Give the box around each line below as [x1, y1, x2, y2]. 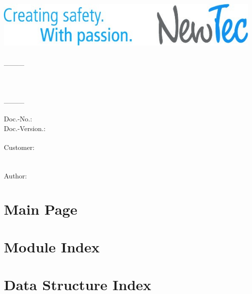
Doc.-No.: [4, 114, 32, 124]
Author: [4, 170, 27, 180]
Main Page [4, 199, 78, 219]
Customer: [4, 142, 35, 152]
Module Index [4, 236, 100, 256]
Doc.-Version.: [4, 123, 46, 133]
